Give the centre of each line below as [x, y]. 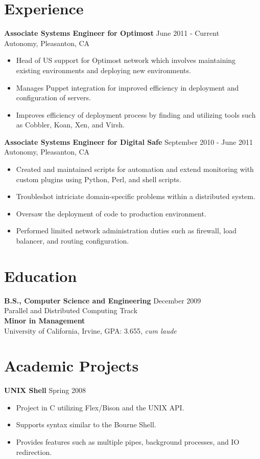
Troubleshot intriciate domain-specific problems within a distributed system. [136, 196]
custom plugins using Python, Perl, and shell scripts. [99, 179]
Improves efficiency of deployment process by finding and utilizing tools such [136, 114]
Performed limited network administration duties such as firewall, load [126, 231]
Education [41, 276]
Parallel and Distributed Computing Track [71, 310]
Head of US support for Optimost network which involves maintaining [126, 60]
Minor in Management [45, 320]
